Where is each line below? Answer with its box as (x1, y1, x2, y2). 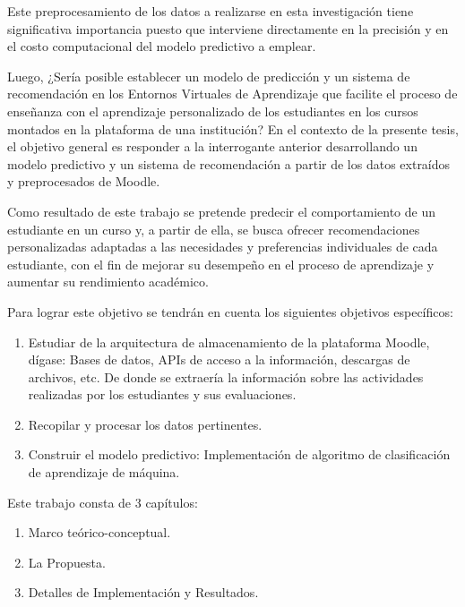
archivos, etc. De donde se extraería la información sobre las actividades (28, 367, 424, 386)
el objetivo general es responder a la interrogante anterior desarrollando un (7, 137, 418, 156)
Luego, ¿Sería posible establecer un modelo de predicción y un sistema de (7, 66, 410, 85)
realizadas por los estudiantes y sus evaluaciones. (28, 385, 297, 404)
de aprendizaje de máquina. (28, 463, 180, 482)
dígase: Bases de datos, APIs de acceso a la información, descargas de (28, 350, 410, 369)
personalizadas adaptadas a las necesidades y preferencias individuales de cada (7, 237, 438, 256)
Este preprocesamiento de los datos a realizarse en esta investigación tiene (7, 2, 414, 20)
